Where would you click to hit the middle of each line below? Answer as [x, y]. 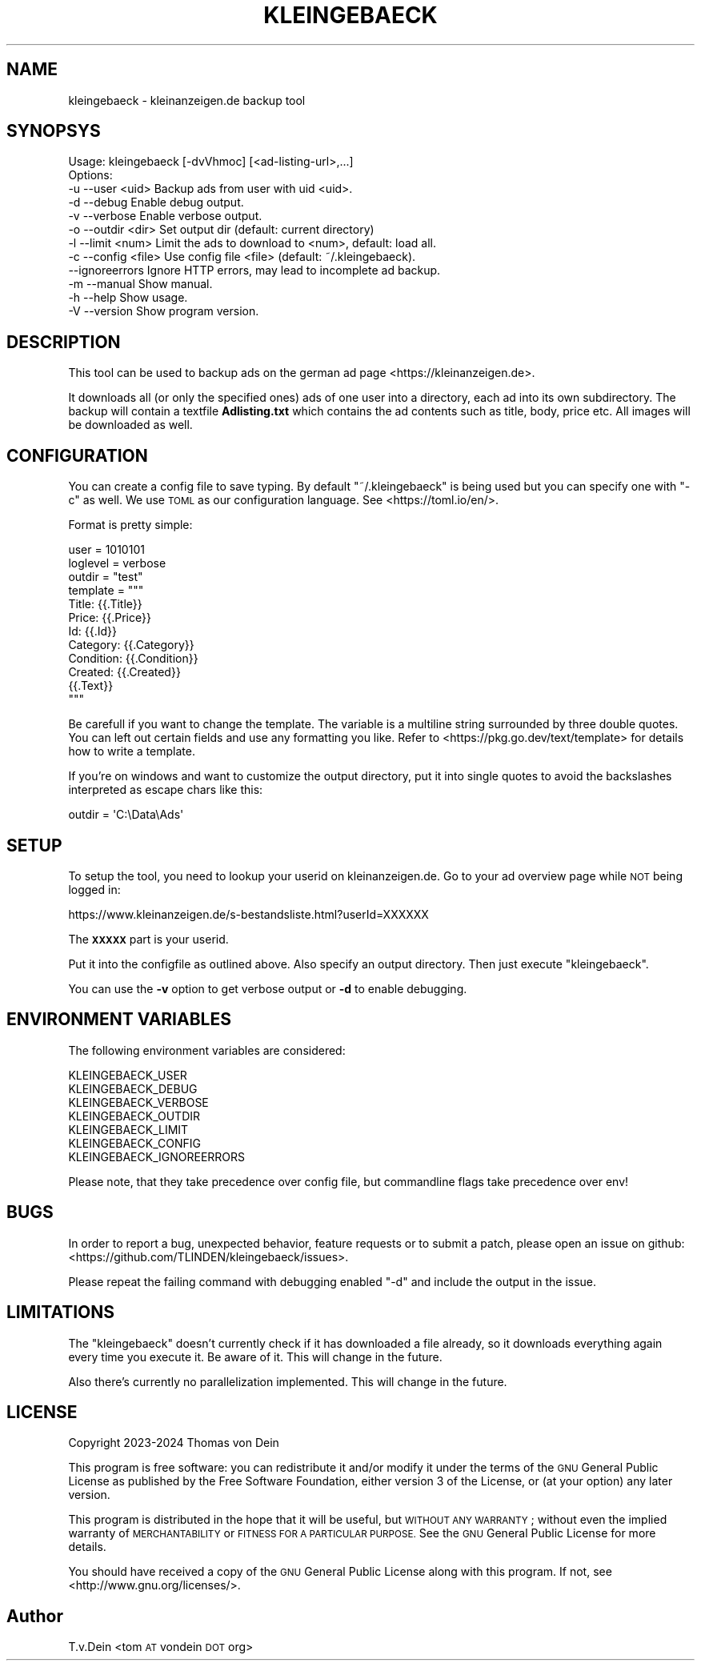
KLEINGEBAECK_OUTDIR [134, 1116]
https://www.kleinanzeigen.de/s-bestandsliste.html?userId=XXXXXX [248, 914]
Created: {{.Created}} [124, 672]
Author [35, 1616]
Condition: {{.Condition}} [133, 659]
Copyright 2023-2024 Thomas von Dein [174, 1443]
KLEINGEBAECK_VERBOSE [138, 1102]
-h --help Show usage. [128, 298]
